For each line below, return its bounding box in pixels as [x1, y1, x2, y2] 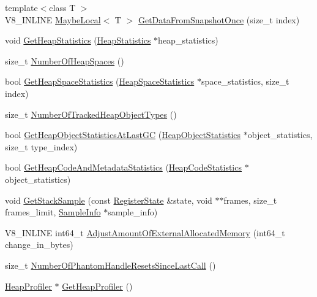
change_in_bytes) [5, 238, 73, 251]
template [5, 1, 38, 13]
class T [49, 1, 76, 13]
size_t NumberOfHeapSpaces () [5, 54, 124, 67]
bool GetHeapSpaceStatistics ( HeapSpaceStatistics [5, 75, 195, 88]
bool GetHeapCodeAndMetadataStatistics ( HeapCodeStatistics [5, 161, 242, 174]
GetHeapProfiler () [62, 279, 133, 292]
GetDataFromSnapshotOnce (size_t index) [138, 13, 300, 26]
